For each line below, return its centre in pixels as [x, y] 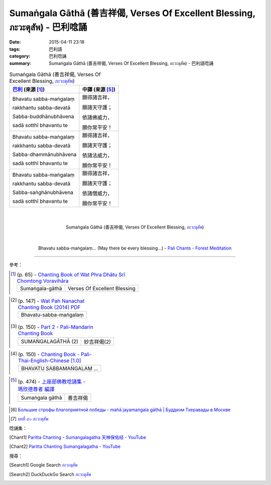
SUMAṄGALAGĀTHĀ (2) [50, 341]
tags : [15, 49]
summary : [20, 63]
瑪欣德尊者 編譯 [36, 389]
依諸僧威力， [97, 193]
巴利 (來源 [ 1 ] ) [29, 89]
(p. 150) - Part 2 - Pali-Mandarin [56, 327]
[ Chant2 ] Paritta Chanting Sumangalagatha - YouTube [65, 446]
